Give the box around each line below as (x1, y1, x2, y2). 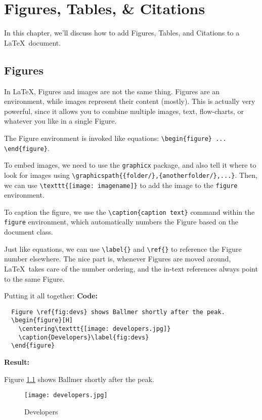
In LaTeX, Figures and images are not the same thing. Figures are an (4, 86, 220, 96)
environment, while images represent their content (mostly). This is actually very (4, 96, 255, 106)
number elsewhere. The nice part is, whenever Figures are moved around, (4, 253, 231, 264)
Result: (4, 356, 29, 367)
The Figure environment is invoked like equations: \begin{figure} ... (4, 132, 227, 143)
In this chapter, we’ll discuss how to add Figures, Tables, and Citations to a (4, 27, 240, 38)
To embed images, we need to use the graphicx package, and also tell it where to (4, 160, 256, 170)
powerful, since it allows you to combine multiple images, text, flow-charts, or (4, 105, 244, 116)
